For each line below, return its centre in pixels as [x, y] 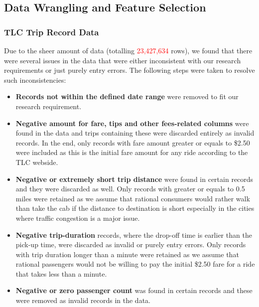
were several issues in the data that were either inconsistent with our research [123, 60]
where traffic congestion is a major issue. [78, 218]
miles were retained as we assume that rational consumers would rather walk [133, 198]
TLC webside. [37, 162]
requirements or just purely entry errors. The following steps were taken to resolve [129, 70]
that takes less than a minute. [61, 273]
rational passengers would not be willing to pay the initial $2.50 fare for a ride [135, 264]
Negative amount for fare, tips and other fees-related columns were [132, 123]
